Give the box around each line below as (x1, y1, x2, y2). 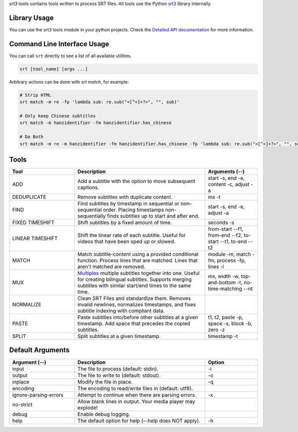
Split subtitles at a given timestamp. (77, 333, 161, 340)
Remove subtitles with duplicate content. (77, 194, 173, 200)
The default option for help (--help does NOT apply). (77, 417, 201, 424)
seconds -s (208, 219, 234, 226)
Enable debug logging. (77, 411, 130, 418)
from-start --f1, (208, 226, 243, 232)
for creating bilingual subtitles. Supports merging (77, 276, 192, 283)
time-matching (208, 285, 242, 292)
